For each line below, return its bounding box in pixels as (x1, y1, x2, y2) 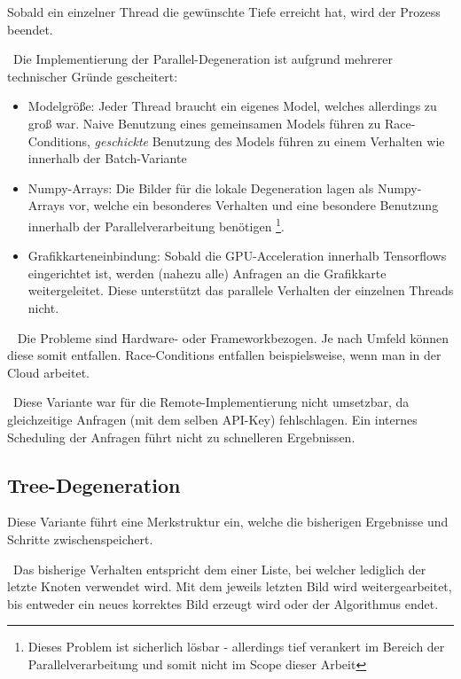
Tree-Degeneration (7, 471, 181, 498)
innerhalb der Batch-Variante (27, 149, 187, 168)
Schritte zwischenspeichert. (7, 529, 153, 548)
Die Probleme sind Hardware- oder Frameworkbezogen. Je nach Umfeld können (17, 328, 449, 347)
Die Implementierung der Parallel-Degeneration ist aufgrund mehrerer (12, 50, 393, 68)
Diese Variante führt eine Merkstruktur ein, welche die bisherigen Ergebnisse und (7, 512, 449, 531)
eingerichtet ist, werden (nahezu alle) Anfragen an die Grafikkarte (27, 263, 387, 282)
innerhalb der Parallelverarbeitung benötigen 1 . (27, 214, 285, 235)
